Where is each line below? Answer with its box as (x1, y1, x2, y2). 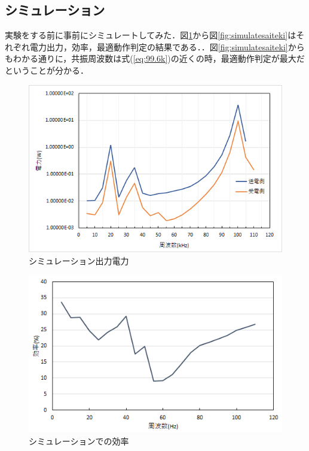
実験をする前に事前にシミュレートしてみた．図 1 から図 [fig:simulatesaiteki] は (5, 29, 296, 41)
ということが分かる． (5, 63, 88, 76)
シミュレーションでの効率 (29, 434, 129, 447)
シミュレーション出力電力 (29, 254, 129, 267)
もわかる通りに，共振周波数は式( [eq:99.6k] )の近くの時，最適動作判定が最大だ (5, 52, 305, 65)
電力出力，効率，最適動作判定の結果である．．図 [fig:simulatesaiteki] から (29, 40, 305, 53)
